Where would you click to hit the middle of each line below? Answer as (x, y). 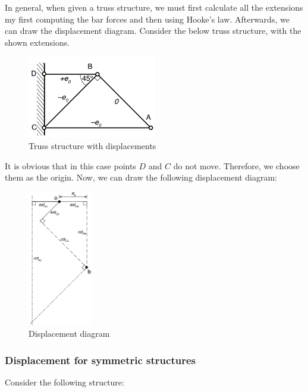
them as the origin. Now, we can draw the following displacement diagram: (141, 177)
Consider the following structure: (65, 382)
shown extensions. (37, 42)
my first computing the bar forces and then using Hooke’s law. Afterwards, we (147, 19)
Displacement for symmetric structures (100, 360)
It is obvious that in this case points (70, 165)
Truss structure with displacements (92, 146)
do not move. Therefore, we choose (236, 165)
